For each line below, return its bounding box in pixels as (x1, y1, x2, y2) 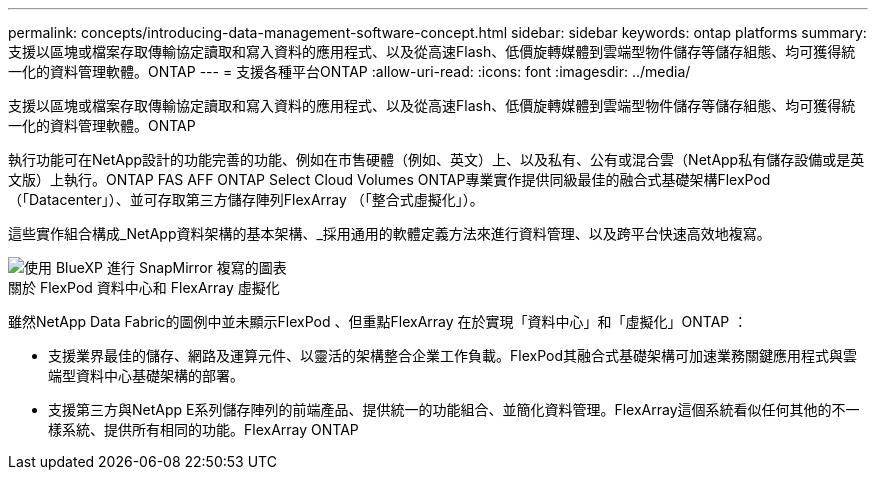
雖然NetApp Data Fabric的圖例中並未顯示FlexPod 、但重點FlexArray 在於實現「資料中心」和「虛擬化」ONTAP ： (8, 313, 748, 330)
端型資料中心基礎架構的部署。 (48, 367, 244, 384)
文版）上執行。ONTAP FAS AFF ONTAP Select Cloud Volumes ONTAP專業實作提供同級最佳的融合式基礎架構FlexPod (8, 171, 771, 188)
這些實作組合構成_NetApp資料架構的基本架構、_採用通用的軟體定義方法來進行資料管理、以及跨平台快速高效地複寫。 (8, 225, 771, 242)
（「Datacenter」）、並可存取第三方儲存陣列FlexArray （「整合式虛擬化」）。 (8, 191, 484, 208)
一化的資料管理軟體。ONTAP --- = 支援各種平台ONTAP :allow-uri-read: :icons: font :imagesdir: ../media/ (8, 63, 691, 80)
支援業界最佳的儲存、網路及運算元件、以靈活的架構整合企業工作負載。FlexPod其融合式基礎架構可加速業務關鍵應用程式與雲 (48, 347, 857, 364)
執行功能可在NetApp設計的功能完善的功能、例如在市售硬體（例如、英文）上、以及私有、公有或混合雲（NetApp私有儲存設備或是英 (8, 151, 865, 168)
